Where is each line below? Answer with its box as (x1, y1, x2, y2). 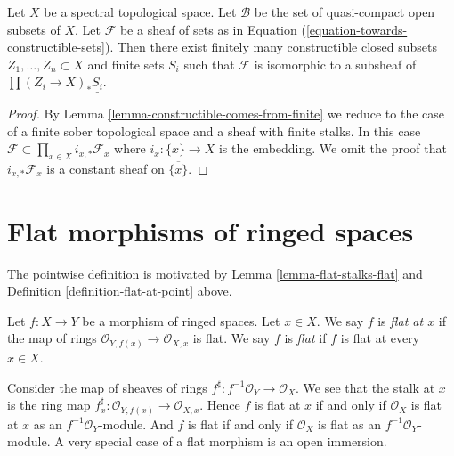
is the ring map (7, 395, 91, 414)
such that (183, 54, 235, 73)
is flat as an (318, 414, 382, 433)
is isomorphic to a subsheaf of (254, 54, 417, 73)
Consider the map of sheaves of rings (7, 378, 207, 396)
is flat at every (340, 329, 420, 347)
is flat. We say (192, 329, 271, 347)
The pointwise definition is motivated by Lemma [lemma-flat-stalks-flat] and (7, 264, 423, 282)
